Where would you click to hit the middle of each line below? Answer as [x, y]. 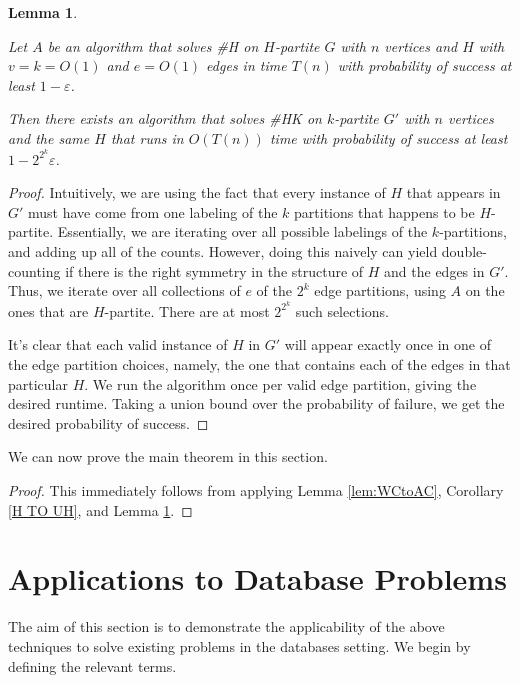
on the [485, 290]
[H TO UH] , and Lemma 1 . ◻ [100, 509]
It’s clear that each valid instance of [118, 344]
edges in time [246, 65]
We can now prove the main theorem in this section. [168, 456]
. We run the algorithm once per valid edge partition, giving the [280, 383]
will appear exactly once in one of [387, 344]
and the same [49, 137]
